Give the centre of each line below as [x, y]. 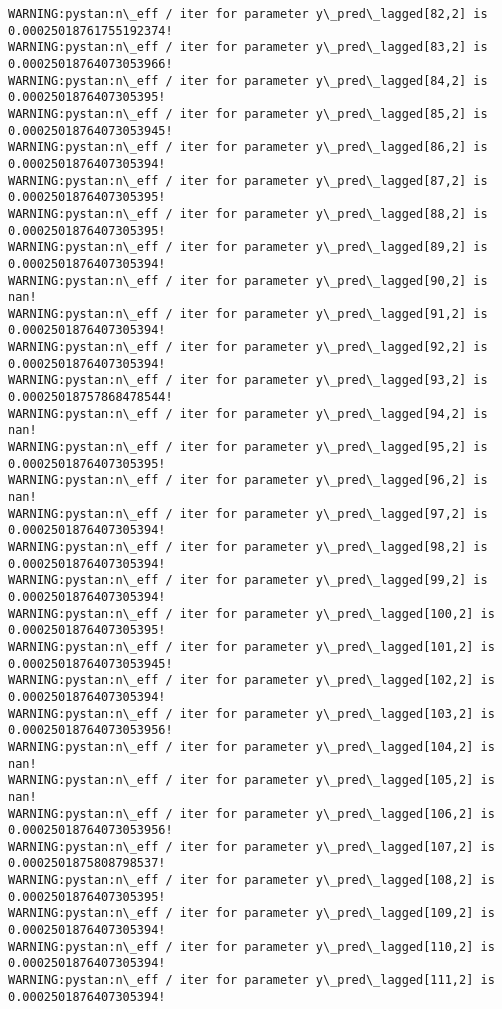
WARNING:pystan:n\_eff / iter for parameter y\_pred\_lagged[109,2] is [251, 913]
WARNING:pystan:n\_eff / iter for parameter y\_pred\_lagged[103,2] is [251, 713]
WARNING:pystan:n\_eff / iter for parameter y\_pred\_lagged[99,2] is [248, 580]
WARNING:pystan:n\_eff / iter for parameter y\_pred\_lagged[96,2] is [248, 480]
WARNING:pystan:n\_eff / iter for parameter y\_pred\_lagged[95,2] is [248, 447]
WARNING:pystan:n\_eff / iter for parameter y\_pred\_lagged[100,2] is [251, 613]
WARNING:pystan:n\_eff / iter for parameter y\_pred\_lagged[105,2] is [251, 780]
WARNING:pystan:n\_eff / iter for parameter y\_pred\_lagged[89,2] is [248, 247]
